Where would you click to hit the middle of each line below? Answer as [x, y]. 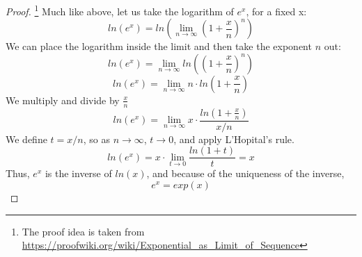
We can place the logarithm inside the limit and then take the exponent [159, 46]
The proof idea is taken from [83, 231]
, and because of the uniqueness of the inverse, [245, 173]
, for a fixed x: [276, 11]
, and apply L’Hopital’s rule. [234, 139]
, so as [96, 139]
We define [26, 139]
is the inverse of [78, 173]
